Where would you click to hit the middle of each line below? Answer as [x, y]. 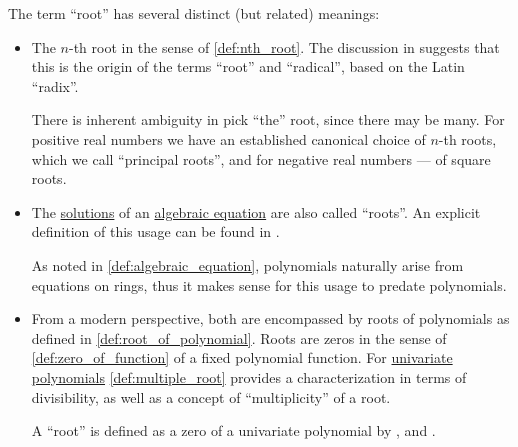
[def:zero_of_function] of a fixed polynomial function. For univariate [242, 357]
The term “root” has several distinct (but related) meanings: [194, 13]
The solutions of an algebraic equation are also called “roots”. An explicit [256, 211]
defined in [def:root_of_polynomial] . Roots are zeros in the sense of [239, 337]
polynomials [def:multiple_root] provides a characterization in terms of [249, 376]
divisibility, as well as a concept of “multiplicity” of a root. [211, 396]
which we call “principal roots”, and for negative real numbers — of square [261, 158]
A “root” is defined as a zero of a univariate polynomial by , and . [233, 430]
